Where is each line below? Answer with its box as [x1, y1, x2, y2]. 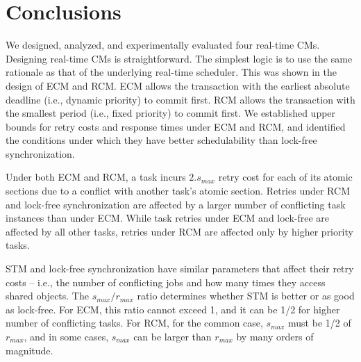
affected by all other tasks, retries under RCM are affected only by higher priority [6, 224, 353, 238]
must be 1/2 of [288, 315, 351, 330]
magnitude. [6, 343, 53, 357]
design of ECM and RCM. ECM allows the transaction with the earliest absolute [6, 78, 350, 92]
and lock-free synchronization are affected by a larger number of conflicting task [6, 197, 346, 211]
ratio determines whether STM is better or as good [137, 288, 355, 303]
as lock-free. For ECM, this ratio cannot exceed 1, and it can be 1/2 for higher [6, 302, 340, 316]
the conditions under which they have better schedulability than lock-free [6, 133, 317, 147]
